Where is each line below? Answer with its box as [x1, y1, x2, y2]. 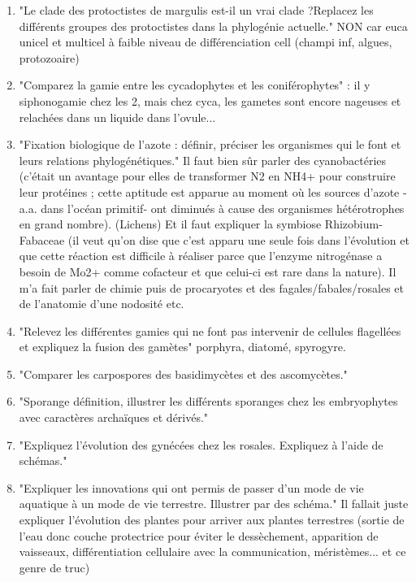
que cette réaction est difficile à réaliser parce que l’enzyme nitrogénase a [19, 247, 383, 264]
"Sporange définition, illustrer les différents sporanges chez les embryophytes [19, 393, 398, 410]
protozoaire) [19, 49, 80, 66]
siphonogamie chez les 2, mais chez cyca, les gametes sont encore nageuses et [19, 92, 401, 109]
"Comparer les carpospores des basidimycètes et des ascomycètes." [19, 365, 348, 382]
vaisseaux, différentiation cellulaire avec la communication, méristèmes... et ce [19, 543, 406, 560]
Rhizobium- [324, 215, 383, 232]
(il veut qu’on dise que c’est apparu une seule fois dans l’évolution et [67, 231, 409, 248]
